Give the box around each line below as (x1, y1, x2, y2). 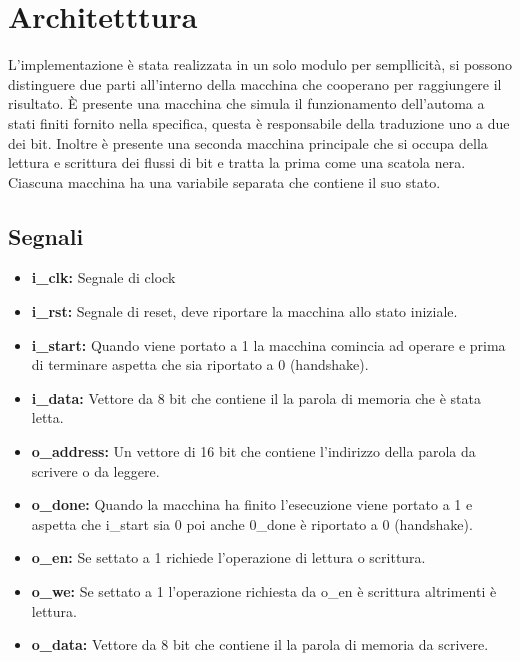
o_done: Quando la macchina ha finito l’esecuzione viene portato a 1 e (31, 494, 473, 515)
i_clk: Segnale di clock (31, 267, 176, 288)
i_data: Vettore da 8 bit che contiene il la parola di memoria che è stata (31, 387, 481, 408)
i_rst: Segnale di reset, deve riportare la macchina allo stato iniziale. (31, 301, 458, 322)
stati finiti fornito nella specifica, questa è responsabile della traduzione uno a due (8, 112, 510, 133)
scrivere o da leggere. (31, 460, 160, 481)
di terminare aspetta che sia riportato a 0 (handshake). (31, 354, 369, 375)
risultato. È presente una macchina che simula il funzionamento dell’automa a (8, 93, 485, 114)
